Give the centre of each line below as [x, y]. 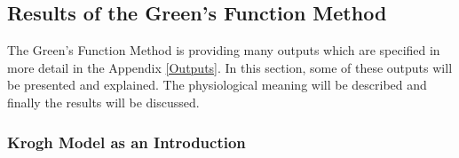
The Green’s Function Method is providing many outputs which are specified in [224, 50]
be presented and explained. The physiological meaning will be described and [217, 85]
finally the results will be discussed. [103, 102]
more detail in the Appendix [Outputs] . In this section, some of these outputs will [230, 67]
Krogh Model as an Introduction [127, 142]
